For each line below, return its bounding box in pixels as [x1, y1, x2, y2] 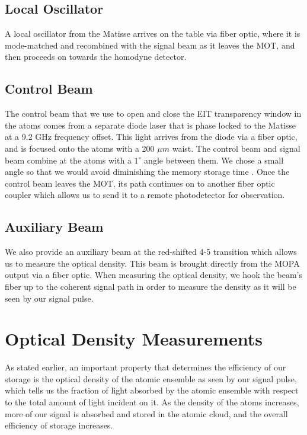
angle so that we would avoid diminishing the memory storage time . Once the [5, 165, 290, 178]
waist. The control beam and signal [172, 142, 300, 154]
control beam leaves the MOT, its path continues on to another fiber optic [5, 177, 275, 189]
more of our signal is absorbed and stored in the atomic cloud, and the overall [5, 407, 288, 420]
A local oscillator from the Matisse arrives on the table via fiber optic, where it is [5, 27, 300, 40]
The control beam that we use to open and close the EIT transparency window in [5, 107, 302, 120]
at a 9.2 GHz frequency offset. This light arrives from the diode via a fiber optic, [5, 130, 298, 143]
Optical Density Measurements [5, 327, 263, 351]
